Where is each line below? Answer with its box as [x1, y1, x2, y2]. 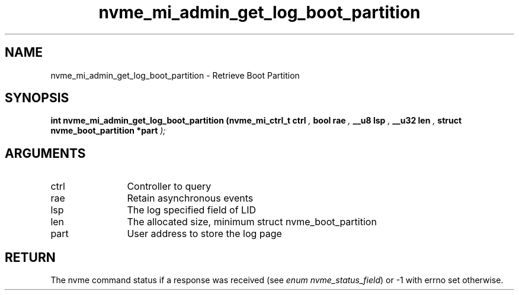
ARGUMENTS [5, 145, 86, 161]
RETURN [5, 249, 56, 265]
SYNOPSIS [5, 90, 69, 106]
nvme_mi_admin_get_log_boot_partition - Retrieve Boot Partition [50, 70, 300, 80]
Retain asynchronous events [127, 192, 254, 205]
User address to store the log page [127, 228, 282, 240]
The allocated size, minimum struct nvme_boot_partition [127, 216, 377, 228]
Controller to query [127, 180, 212, 193]
